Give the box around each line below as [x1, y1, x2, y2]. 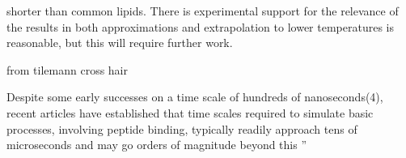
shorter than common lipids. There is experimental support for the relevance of [6, 2, 399, 19]
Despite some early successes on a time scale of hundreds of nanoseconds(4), [6, 88, 383, 105]
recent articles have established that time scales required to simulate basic [6, 104, 374, 121]
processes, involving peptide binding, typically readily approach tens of [6, 120, 357, 137]
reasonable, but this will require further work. [6, 34, 233, 51]
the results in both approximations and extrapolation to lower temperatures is [6, 18, 394, 35]
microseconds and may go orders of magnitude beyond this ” [6, 136, 307, 153]
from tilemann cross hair [6, 61, 128, 78]
